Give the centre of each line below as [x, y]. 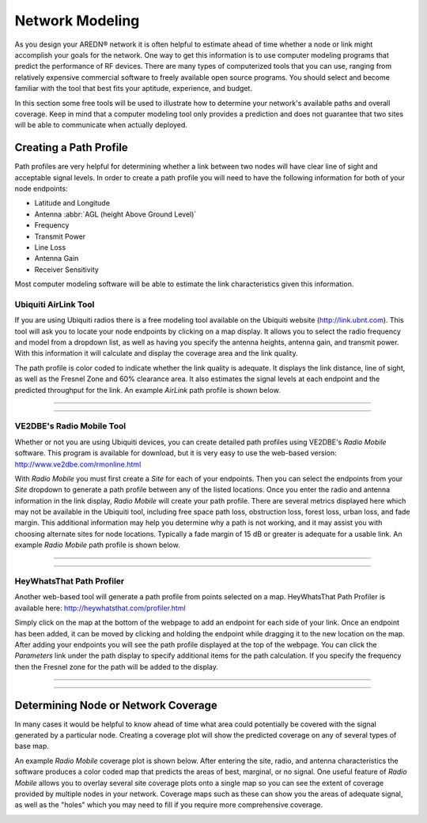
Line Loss [50, 247]
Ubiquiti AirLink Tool [55, 304]
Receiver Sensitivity [66, 270]
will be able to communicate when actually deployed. [101, 125]
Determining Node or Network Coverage [116, 705]
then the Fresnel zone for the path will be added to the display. [117, 666]
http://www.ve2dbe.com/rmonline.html [78, 464]
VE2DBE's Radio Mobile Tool [70, 426]
